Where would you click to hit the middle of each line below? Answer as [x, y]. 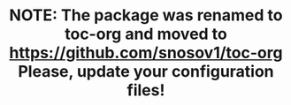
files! [146, 90]
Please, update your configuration [146, 72]
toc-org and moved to [146, 34]
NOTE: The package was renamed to [146, 15]
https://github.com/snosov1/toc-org [146, 53]
